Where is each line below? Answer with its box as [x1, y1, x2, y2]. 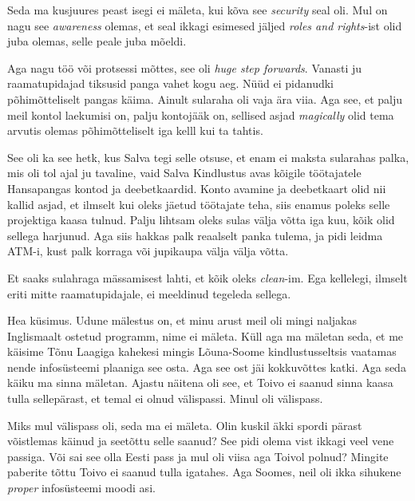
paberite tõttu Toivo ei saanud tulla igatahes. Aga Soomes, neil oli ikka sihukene [7, 464, 401, 480]
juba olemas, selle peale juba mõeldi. [7, 33, 187, 49]
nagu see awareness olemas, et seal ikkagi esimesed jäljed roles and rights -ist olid [7, 17, 402, 34]
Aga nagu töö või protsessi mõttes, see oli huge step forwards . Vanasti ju [7, 59, 362, 76]
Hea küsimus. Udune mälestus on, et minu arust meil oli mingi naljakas [7, 312, 357, 329]
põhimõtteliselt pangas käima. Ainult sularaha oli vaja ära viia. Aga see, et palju [7, 90, 403, 107]
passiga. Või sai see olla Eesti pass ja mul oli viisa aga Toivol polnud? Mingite [7, 448, 389, 464]
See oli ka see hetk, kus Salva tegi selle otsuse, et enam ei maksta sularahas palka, [7, 148, 409, 165]
